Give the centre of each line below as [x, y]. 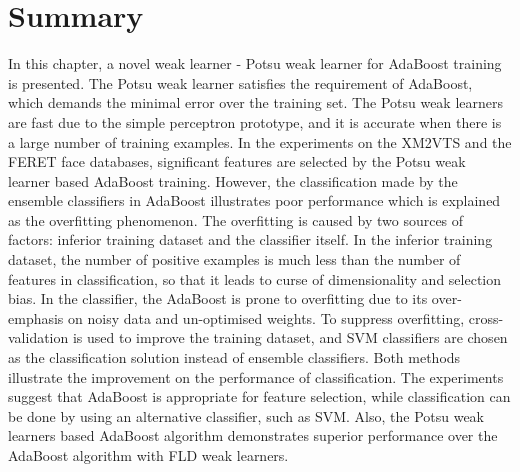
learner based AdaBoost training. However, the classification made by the [233, 180]
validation [38, 337]
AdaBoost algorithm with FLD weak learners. [148, 455]
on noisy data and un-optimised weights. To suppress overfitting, [266, 317]
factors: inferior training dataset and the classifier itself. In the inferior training [250, 239]
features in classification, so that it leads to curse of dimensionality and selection [255, 278]
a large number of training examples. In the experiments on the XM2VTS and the [260, 141]
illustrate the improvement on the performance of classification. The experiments [256, 376]
